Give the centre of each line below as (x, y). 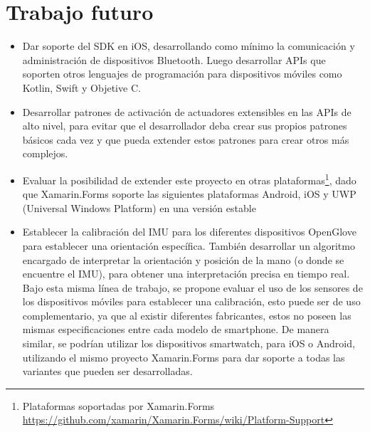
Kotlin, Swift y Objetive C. (81, 87)
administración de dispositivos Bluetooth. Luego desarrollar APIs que (174, 59)
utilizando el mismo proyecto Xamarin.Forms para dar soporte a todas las (184, 357)
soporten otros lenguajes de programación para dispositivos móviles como (182, 74)
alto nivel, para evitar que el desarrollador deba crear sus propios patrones (185, 126)
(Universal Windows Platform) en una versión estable (139, 207)
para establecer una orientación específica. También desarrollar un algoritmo (189, 245)
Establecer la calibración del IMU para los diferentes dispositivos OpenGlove (189, 232)
